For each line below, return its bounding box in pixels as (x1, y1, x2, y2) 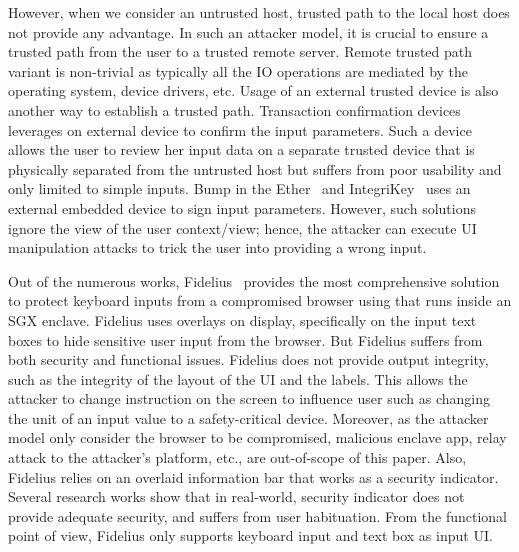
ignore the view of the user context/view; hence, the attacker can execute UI (8, 217, 477, 238)
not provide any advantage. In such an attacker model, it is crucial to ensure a (8, 21, 489, 42)
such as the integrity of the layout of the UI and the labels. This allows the (8, 368, 468, 389)
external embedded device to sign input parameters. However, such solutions (8, 197, 476, 218)
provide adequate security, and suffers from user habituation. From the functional (8, 505, 507, 526)
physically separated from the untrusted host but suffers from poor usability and (8, 158, 502, 179)
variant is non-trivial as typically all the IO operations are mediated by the (8, 60, 469, 81)
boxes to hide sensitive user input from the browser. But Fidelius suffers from (8, 329, 483, 350)
